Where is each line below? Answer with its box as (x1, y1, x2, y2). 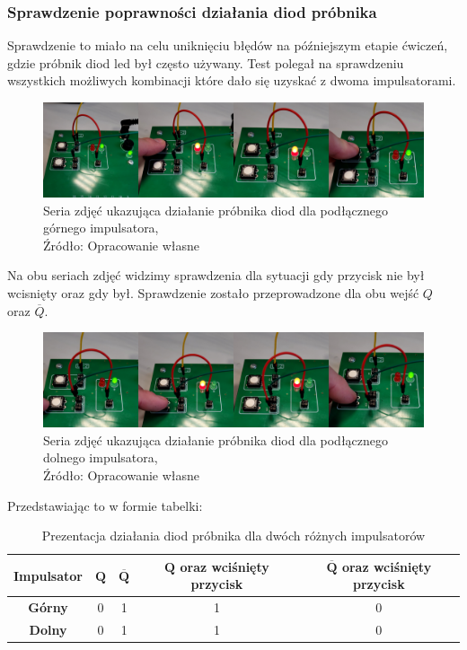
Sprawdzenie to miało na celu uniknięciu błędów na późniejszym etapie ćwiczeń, (7, 36, 448, 55)
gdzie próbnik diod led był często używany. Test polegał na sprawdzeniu (7, 53, 404, 72)
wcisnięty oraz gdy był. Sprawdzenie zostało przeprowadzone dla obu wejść (7, 283, 419, 302)
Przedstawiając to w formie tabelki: (7, 496, 203, 514)
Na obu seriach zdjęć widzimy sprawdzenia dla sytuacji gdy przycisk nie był (7, 266, 425, 285)
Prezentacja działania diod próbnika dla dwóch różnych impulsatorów (41, 526, 426, 545)
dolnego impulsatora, (43, 448, 158, 467)
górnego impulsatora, (43, 218, 159, 237)
